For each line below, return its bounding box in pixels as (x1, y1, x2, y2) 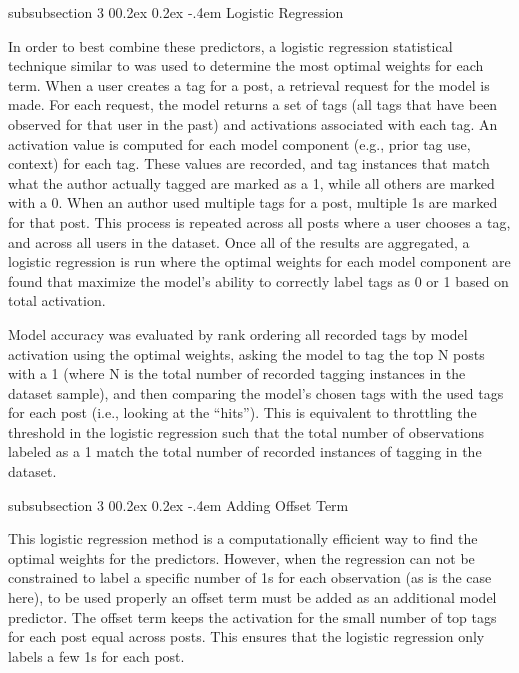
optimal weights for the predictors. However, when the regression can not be (8, 547, 475, 568)
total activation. (8, 290, 106, 311)
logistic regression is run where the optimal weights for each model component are (8, 251, 511, 272)
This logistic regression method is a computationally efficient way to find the (8, 528, 478, 549)
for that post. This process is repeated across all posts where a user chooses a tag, (8, 211, 511, 232)
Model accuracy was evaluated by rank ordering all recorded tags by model (8, 323, 468, 344)
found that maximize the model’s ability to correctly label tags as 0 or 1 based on (8, 270, 509, 291)
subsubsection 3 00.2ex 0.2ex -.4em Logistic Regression (8, 2, 344, 22)
